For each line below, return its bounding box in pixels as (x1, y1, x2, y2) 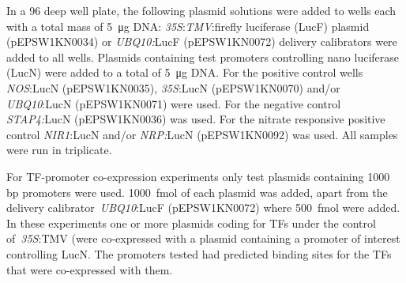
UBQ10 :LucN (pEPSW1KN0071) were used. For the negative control (6, 95, 341, 111)
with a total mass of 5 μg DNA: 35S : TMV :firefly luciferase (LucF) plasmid (6, 17, 370, 34)
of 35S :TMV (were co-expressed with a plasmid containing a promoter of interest (6, 230, 400, 247)
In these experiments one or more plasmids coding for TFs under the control (6, 214, 376, 231)
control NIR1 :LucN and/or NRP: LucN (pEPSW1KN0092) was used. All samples (6, 126, 398, 142)
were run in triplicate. (6, 141, 112, 158)
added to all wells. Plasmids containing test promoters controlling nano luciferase (6, 48, 400, 65)
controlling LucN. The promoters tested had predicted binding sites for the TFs (6, 245, 392, 262)
